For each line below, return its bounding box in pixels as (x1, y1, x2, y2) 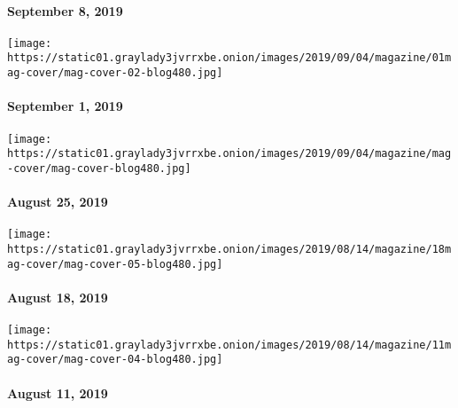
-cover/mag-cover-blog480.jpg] (7, 161, 191, 175)
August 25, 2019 (7, 192, 108, 211)
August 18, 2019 (7, 287, 108, 306)
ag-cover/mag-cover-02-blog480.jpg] (7, 67, 223, 80)
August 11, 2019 (7, 383, 108, 402)
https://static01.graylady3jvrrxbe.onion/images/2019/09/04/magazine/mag (7, 147, 452, 161)
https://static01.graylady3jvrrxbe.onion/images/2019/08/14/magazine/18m (7, 242, 452, 255)
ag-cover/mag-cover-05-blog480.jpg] (7, 257, 223, 271)
